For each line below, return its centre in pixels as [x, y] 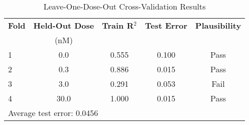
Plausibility [218, 25]
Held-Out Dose [64, 25]
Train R [118, 25]
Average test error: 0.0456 [53, 113]
